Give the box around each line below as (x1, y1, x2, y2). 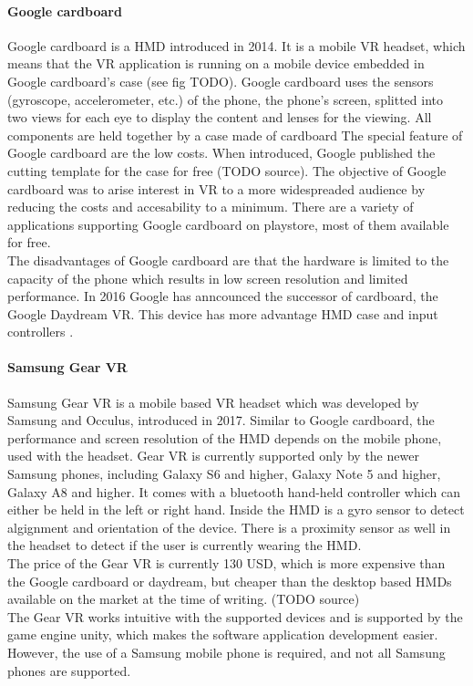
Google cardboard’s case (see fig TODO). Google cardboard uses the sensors (7, 71, 434, 90)
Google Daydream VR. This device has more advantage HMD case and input (7, 304, 438, 323)
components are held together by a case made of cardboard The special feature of (7, 125, 463, 144)
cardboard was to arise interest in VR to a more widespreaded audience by (7, 179, 426, 198)
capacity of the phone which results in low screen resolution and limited (7, 268, 408, 287)
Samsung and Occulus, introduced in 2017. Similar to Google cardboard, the (7, 411, 435, 430)
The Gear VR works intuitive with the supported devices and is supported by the (7, 607, 463, 626)
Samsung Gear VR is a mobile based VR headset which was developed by (7, 392, 419, 411)
